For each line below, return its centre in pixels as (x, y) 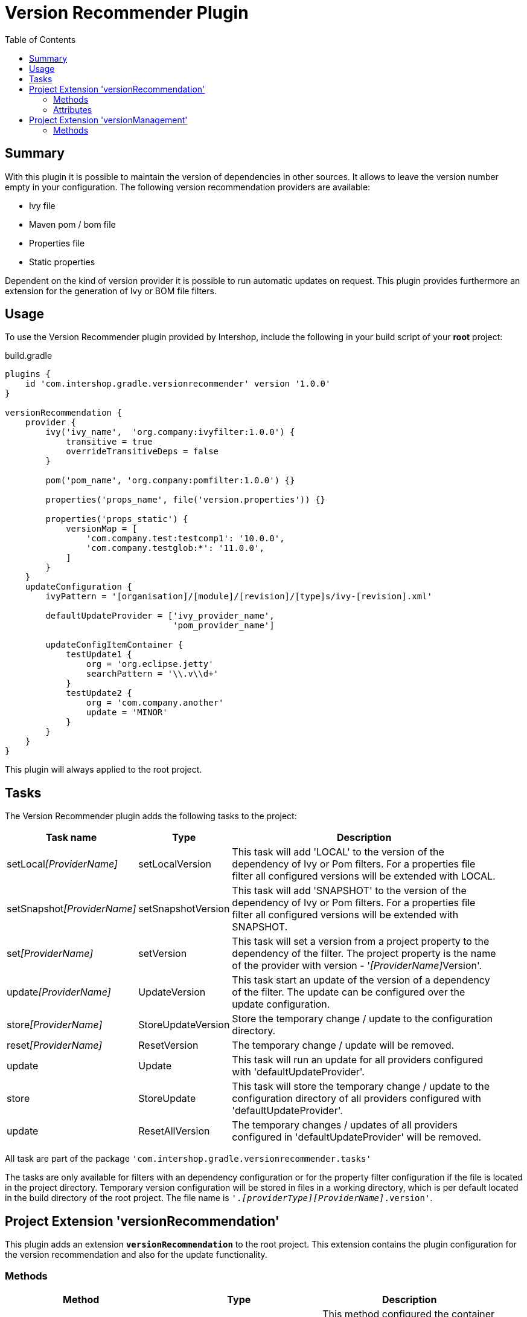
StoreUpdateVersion (184, 1025)
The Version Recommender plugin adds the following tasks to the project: (151, 816)
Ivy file (42, 205)
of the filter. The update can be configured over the (349, 992)
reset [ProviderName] (55, 1045)
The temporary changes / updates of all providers (345, 1125)
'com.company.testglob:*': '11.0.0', (175, 548)
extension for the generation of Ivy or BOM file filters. (111, 291)
